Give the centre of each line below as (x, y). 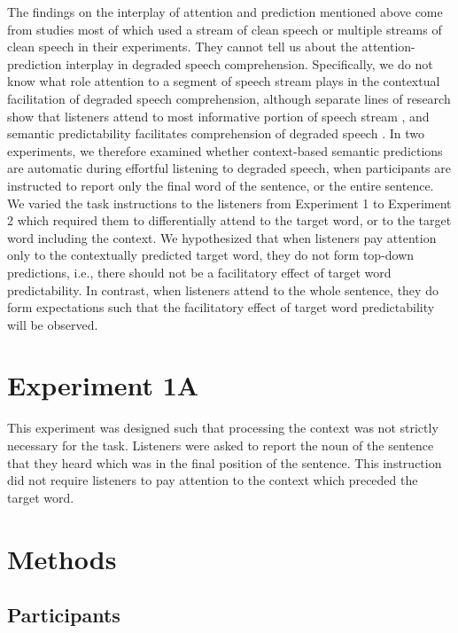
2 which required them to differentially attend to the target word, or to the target (229, 220)
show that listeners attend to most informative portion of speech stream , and (218, 116)
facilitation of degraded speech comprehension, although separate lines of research (229, 98)
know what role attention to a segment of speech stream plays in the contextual (224, 81)
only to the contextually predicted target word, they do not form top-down (211, 255)
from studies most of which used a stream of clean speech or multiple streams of (225, 29)
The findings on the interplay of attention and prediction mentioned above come (225, 12)
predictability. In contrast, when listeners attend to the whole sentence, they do (223, 289)
